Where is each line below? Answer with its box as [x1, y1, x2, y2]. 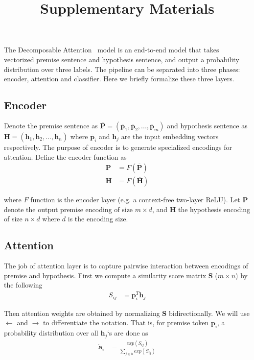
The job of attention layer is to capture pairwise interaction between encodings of [4, 261, 248, 271]
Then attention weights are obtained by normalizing [4, 308, 160, 318]
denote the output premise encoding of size [4, 204, 133, 214]
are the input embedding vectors [121, 131, 219, 141]
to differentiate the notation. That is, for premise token [43, 317, 209, 328]
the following [4, 280, 43, 290]
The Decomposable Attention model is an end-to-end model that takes [4, 45, 219, 55]
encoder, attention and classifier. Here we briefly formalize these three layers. [4, 73, 234, 84]
